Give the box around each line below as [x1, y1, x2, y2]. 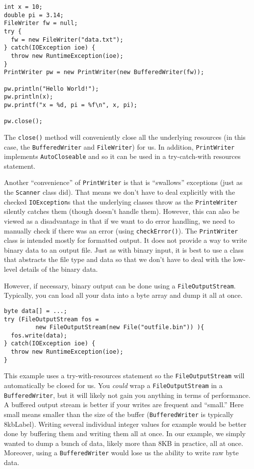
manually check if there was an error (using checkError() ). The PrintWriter [4, 225, 238, 235]
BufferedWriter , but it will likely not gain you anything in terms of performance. [4, 390, 251, 400]
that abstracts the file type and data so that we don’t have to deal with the [4, 254, 231, 264]
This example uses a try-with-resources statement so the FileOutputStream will [4, 370, 245, 381]
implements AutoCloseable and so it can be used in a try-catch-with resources [4, 151, 241, 161]
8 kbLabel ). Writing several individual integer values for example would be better [4, 418, 247, 429]
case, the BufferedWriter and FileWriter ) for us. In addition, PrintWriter [4, 141, 235, 152]
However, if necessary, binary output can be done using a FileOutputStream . [4, 280, 236, 290]
